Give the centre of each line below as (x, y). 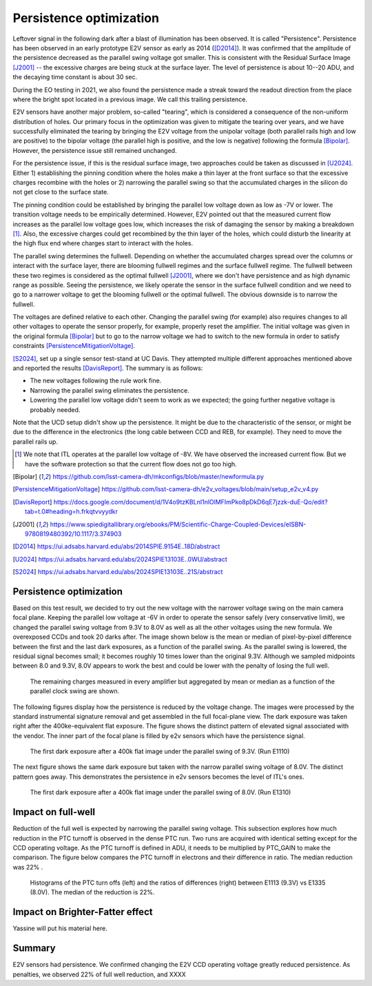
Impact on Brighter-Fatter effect (83, 912)
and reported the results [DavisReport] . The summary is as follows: (108, 368)
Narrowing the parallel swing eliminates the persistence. (110, 390)
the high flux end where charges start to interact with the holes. (103, 243)
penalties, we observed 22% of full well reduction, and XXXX (99, 974)
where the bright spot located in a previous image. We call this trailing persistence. (130, 99)
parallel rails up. (35, 442)
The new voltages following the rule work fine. (96, 381)
